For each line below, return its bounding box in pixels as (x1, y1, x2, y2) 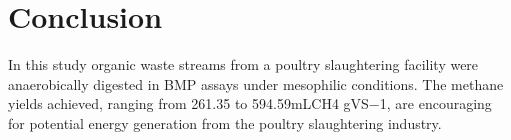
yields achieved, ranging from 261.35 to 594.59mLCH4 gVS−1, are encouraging (8, 93, 492, 114)
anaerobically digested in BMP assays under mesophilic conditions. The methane (8, 73, 504, 94)
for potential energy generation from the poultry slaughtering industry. (8, 112, 442, 133)
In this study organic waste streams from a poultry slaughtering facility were (8, 54, 479, 75)
